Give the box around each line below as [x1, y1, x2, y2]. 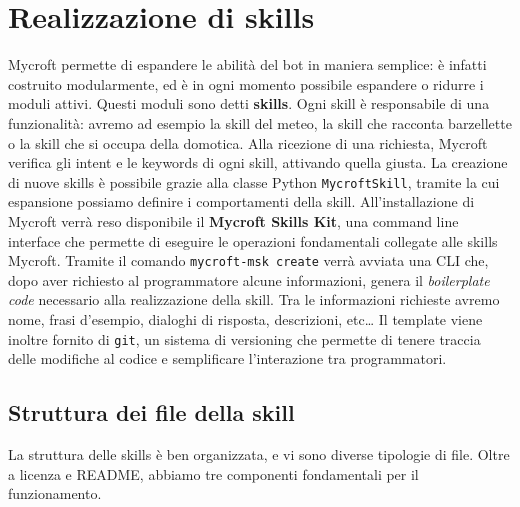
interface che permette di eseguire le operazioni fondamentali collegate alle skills [8, 230, 498, 251]
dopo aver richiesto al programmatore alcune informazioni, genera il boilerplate [8, 269, 490, 290]
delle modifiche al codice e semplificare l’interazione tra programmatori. [8, 348, 447, 369]
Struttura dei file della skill [8, 397, 295, 428]
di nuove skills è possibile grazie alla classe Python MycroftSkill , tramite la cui [8, 171, 500, 192]
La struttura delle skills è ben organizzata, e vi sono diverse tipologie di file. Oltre [8, 444, 510, 465]
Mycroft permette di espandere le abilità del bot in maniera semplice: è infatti [8, 54, 487, 75]
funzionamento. [8, 483, 102, 504]
